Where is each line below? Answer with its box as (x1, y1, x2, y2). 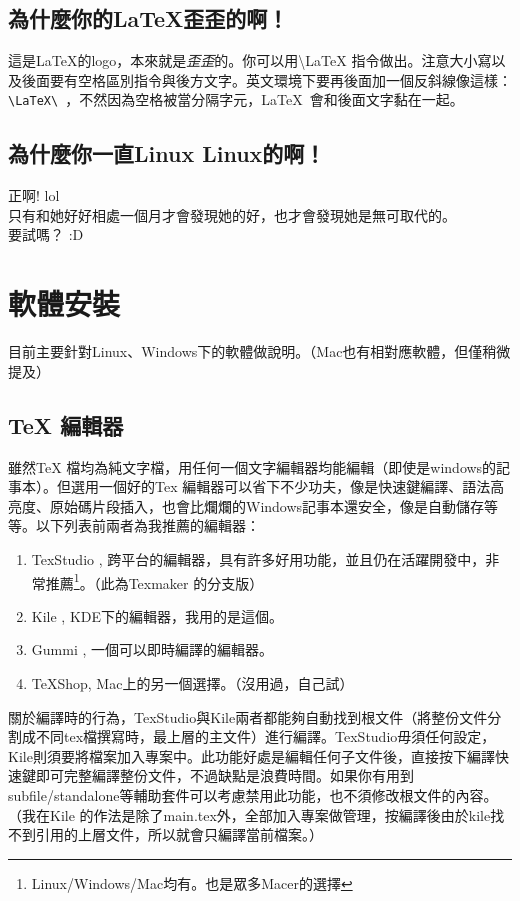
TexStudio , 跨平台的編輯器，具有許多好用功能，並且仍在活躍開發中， (31, 548, 486, 569)
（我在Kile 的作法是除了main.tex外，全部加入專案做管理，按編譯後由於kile (8, 804, 491, 825)
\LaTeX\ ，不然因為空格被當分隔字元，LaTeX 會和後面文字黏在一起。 (8, 89, 464, 110)
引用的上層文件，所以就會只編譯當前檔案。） (35, 824, 323, 845)
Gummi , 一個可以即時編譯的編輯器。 (31, 639, 274, 660)
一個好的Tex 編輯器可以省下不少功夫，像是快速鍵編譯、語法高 (98, 476, 505, 497)
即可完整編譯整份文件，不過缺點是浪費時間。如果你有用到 (35, 765, 414, 786)
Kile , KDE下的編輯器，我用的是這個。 (31, 605, 284, 626)
